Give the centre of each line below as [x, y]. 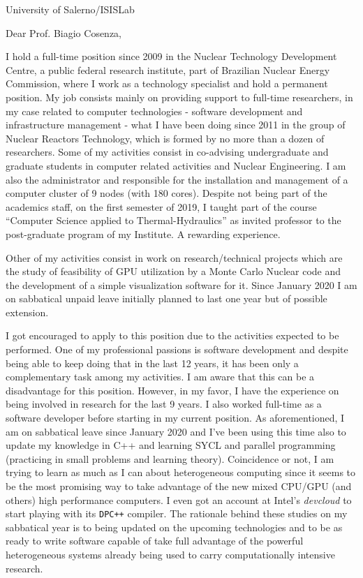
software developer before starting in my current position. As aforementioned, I [175, 418]
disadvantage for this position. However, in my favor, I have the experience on [172, 390]
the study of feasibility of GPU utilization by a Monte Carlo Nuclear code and [173, 271]
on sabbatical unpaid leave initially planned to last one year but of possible [166, 298]
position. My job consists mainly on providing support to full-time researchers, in [179, 97]
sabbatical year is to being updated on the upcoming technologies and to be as [174, 527]
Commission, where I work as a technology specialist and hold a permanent [167, 83]
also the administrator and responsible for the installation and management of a [177, 179]
